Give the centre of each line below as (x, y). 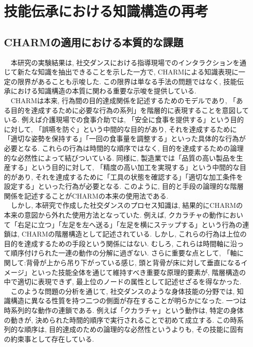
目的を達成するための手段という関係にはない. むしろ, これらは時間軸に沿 (121, 243)
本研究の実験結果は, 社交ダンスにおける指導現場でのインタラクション (122, 62)
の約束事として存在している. (49, 338)
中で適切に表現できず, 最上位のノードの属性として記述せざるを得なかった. (123, 282)
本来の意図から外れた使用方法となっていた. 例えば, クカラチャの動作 (113, 215)
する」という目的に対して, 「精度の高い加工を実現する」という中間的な (125, 167)
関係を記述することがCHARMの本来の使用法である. (86, 195)
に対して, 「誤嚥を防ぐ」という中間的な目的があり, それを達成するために (120, 129)
